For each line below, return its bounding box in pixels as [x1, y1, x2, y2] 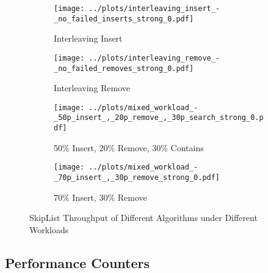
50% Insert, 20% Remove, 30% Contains [54, 141, 204, 154]
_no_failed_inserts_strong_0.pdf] [54, 14, 194, 23]
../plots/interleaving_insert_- [89, 4, 220, 13]
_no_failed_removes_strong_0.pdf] [54, 64, 194, 73]
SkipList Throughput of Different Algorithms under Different [29, 211, 258, 224]
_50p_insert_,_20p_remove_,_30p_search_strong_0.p [54, 113, 264, 122]
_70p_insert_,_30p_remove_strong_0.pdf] [54, 173, 220, 182]
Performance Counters [5, 253, 150, 272]
